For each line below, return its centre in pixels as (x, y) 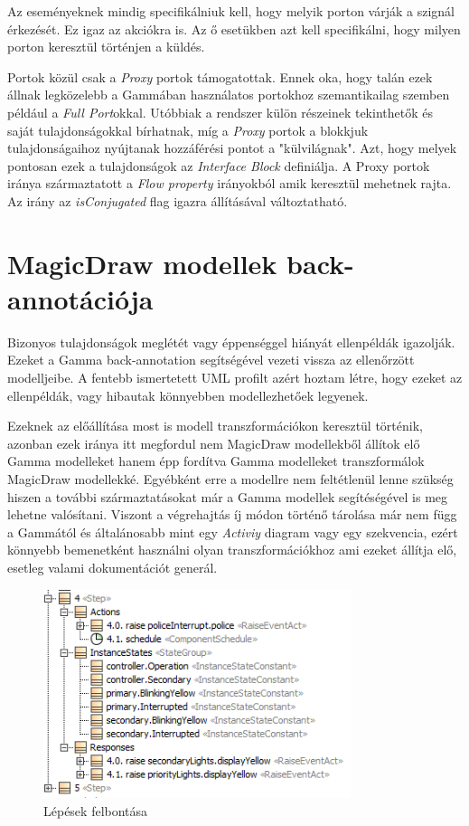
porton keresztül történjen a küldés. (106, 47)
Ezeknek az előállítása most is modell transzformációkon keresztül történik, (215, 426)
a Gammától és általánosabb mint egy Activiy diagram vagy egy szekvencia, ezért (233, 532)
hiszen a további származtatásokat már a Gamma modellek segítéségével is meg (228, 496)
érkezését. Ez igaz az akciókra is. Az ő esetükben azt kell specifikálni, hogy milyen (234, 28)
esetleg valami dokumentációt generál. (113, 567)
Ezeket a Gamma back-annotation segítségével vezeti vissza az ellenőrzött (211, 360)
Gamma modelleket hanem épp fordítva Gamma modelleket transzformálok (216, 461)
